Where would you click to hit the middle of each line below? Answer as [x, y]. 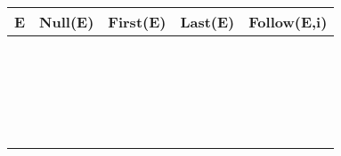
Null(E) [67, 22]
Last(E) [207, 22]
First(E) [137, 22]
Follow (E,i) [288, 22]
